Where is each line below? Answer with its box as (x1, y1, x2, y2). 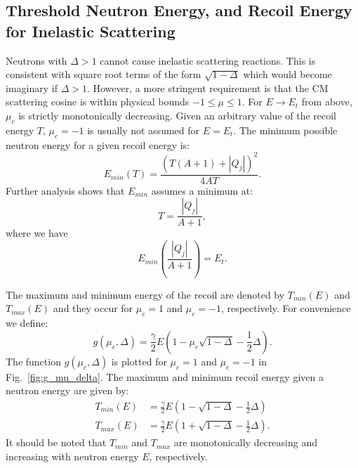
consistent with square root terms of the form (6, 67, 201, 82)
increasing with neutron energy (6, 448, 139, 463)
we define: (6, 316, 48, 330)
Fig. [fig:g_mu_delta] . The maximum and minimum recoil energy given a (6, 369, 324, 384)
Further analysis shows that (6, 183, 125, 197)
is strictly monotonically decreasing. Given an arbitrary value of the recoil (18, 108, 337, 122)
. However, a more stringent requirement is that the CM (86, 80, 329, 95)
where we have (6, 226, 68, 240)
